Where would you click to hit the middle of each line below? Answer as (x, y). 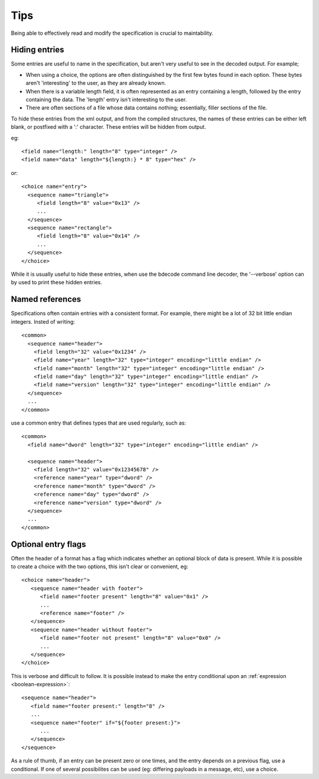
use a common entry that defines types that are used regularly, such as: (98, 423)
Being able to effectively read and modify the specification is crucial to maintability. (112, 33)
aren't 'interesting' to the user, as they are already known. (96, 83)
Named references (46, 299)
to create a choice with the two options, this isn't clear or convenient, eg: (100, 566)
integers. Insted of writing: (43, 321)
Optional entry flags (48, 544)
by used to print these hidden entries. (57, 282)
